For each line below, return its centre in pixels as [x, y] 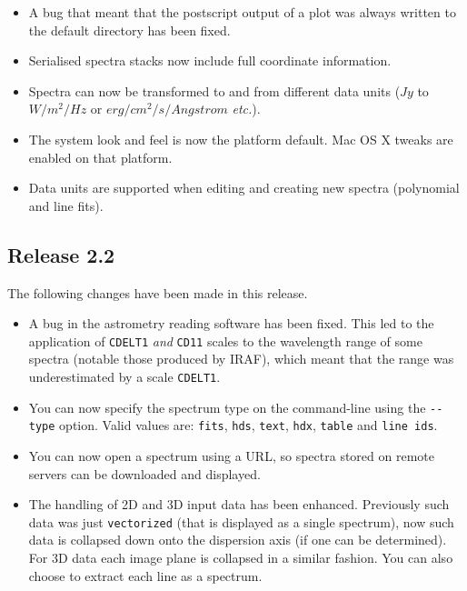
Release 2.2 [61, 254]
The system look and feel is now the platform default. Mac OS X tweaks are [241, 139]
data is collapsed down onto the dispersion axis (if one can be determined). [238, 540]
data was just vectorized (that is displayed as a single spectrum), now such [241, 521]
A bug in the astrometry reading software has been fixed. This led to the [231, 323]
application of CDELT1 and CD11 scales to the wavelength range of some [225, 341]
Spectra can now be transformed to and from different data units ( [214, 90]
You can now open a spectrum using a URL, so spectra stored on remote [231, 455]
